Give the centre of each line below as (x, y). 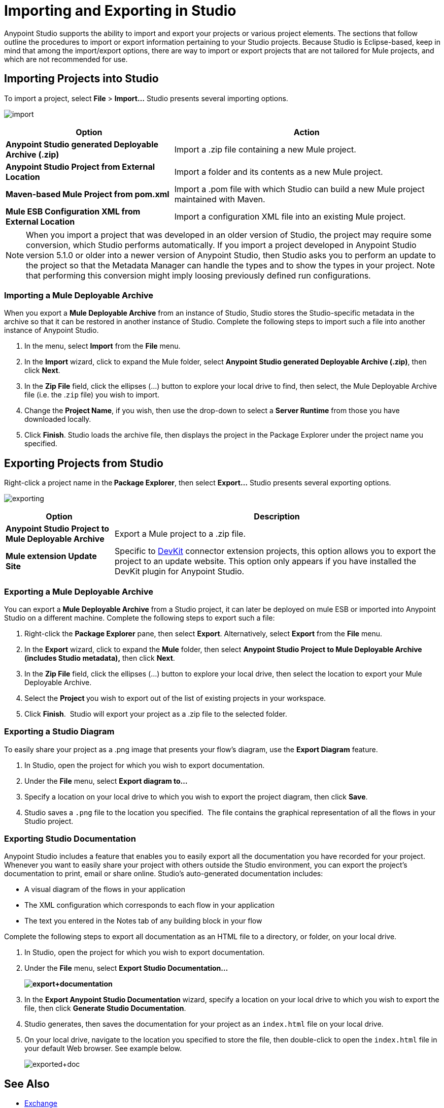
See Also (27, 1084)
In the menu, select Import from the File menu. (103, 346)
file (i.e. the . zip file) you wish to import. (92, 395)
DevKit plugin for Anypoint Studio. (180, 572)
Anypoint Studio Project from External (80, 166)
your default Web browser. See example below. (103, 1049)
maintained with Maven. (220, 199)
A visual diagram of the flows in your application (105, 889)
